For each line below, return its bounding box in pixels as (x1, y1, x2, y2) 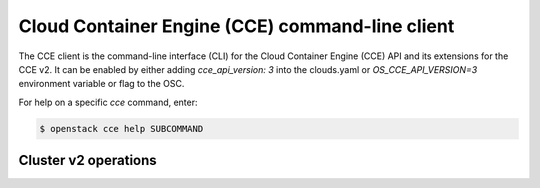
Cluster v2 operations (18, 152, 157, 169)
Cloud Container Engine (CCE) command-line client (18, 15, 455, 37)
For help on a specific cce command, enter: (18, 96, 199, 108)
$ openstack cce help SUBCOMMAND (39, 123, 204, 134)
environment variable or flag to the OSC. (18, 78, 185, 90)
